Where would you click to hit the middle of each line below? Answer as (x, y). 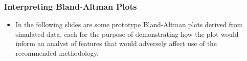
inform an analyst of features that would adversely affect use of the (116, 43)
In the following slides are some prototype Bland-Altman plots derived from (129, 24)
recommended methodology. (57, 53)
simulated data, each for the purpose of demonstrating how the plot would (127, 34)
